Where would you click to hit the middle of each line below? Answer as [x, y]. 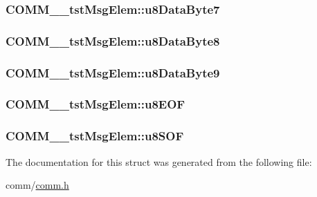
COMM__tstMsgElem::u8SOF [95, 136]
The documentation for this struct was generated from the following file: [159, 161]
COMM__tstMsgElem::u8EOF [96, 104]
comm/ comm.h [37, 185]
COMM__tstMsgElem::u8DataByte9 [113, 72]
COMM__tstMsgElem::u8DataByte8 [113, 40]
